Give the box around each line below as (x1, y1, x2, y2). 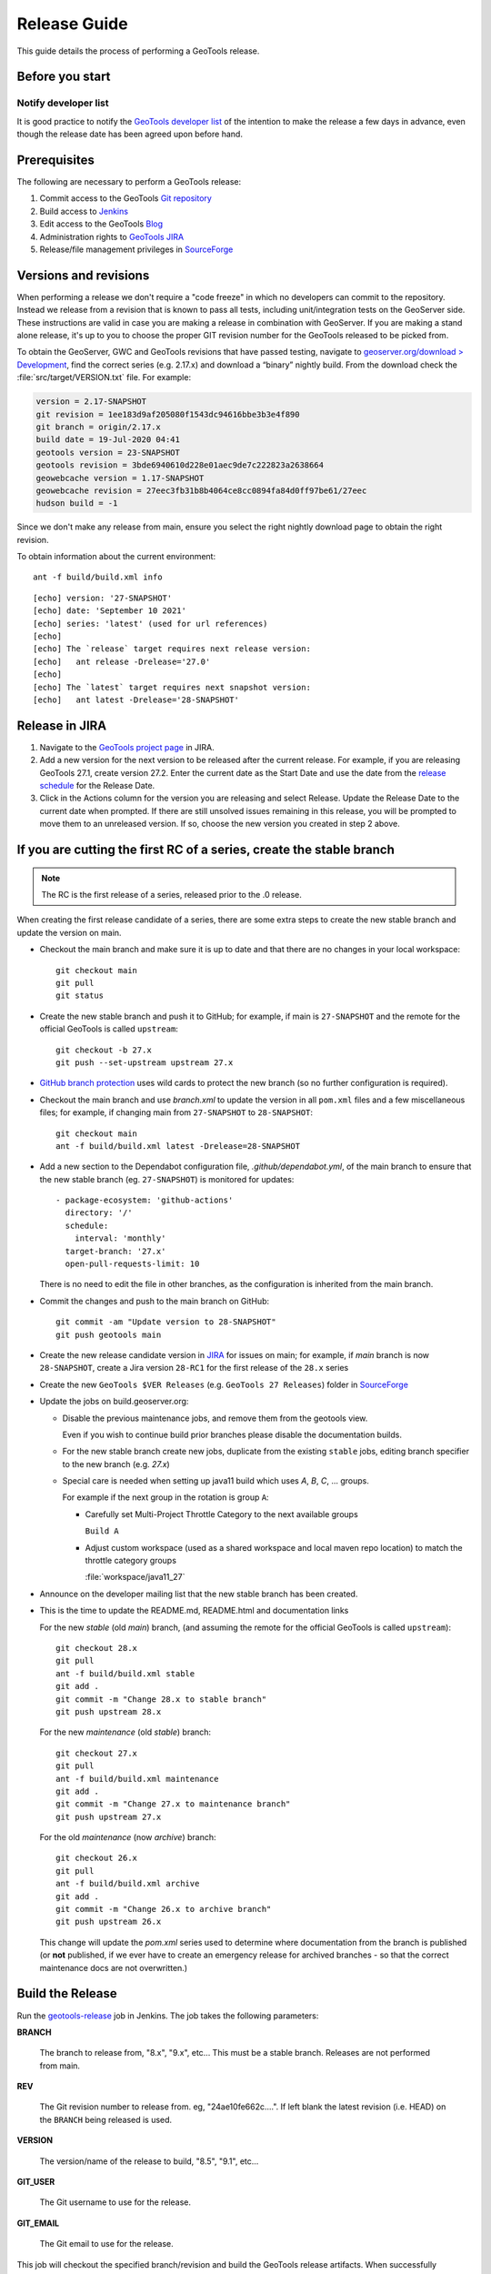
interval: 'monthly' (74, 1233, 166, 1243)
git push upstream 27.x (55, 1811, 162, 1822)
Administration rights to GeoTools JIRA (39, 231, 185, 242)
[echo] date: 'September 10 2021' (33, 606, 186, 616)
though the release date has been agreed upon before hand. (16, 128, 243, 140)
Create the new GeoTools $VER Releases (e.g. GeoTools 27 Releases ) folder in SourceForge (39, 1379, 409, 1390)
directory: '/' (65, 1208, 133, 1218)
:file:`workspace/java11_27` (85, 1572, 185, 1583)
